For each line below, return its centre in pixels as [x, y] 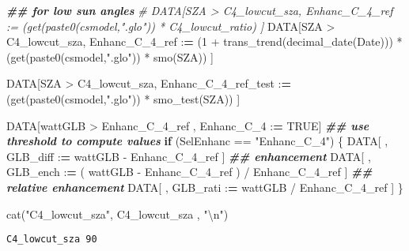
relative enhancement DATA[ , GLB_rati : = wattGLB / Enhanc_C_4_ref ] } [205, 187]
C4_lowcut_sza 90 [52, 240]
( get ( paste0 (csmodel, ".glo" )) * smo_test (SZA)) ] [123, 98]
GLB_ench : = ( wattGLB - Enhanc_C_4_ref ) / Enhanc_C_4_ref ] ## [189, 172]
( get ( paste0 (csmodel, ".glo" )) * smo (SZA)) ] [110, 56]
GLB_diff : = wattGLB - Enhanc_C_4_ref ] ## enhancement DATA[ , [189, 156]
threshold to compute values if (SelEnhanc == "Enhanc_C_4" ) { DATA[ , [197, 141]
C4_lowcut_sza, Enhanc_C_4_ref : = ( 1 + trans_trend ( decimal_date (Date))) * [204, 41]
